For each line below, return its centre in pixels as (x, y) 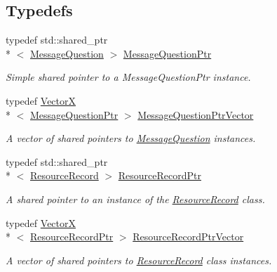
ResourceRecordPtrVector (188, 237)
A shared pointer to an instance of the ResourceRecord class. (135, 199)
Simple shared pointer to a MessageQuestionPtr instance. (128, 77)
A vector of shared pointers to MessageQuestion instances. (131, 138)
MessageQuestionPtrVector (196, 114)
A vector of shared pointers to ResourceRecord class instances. (139, 260)
